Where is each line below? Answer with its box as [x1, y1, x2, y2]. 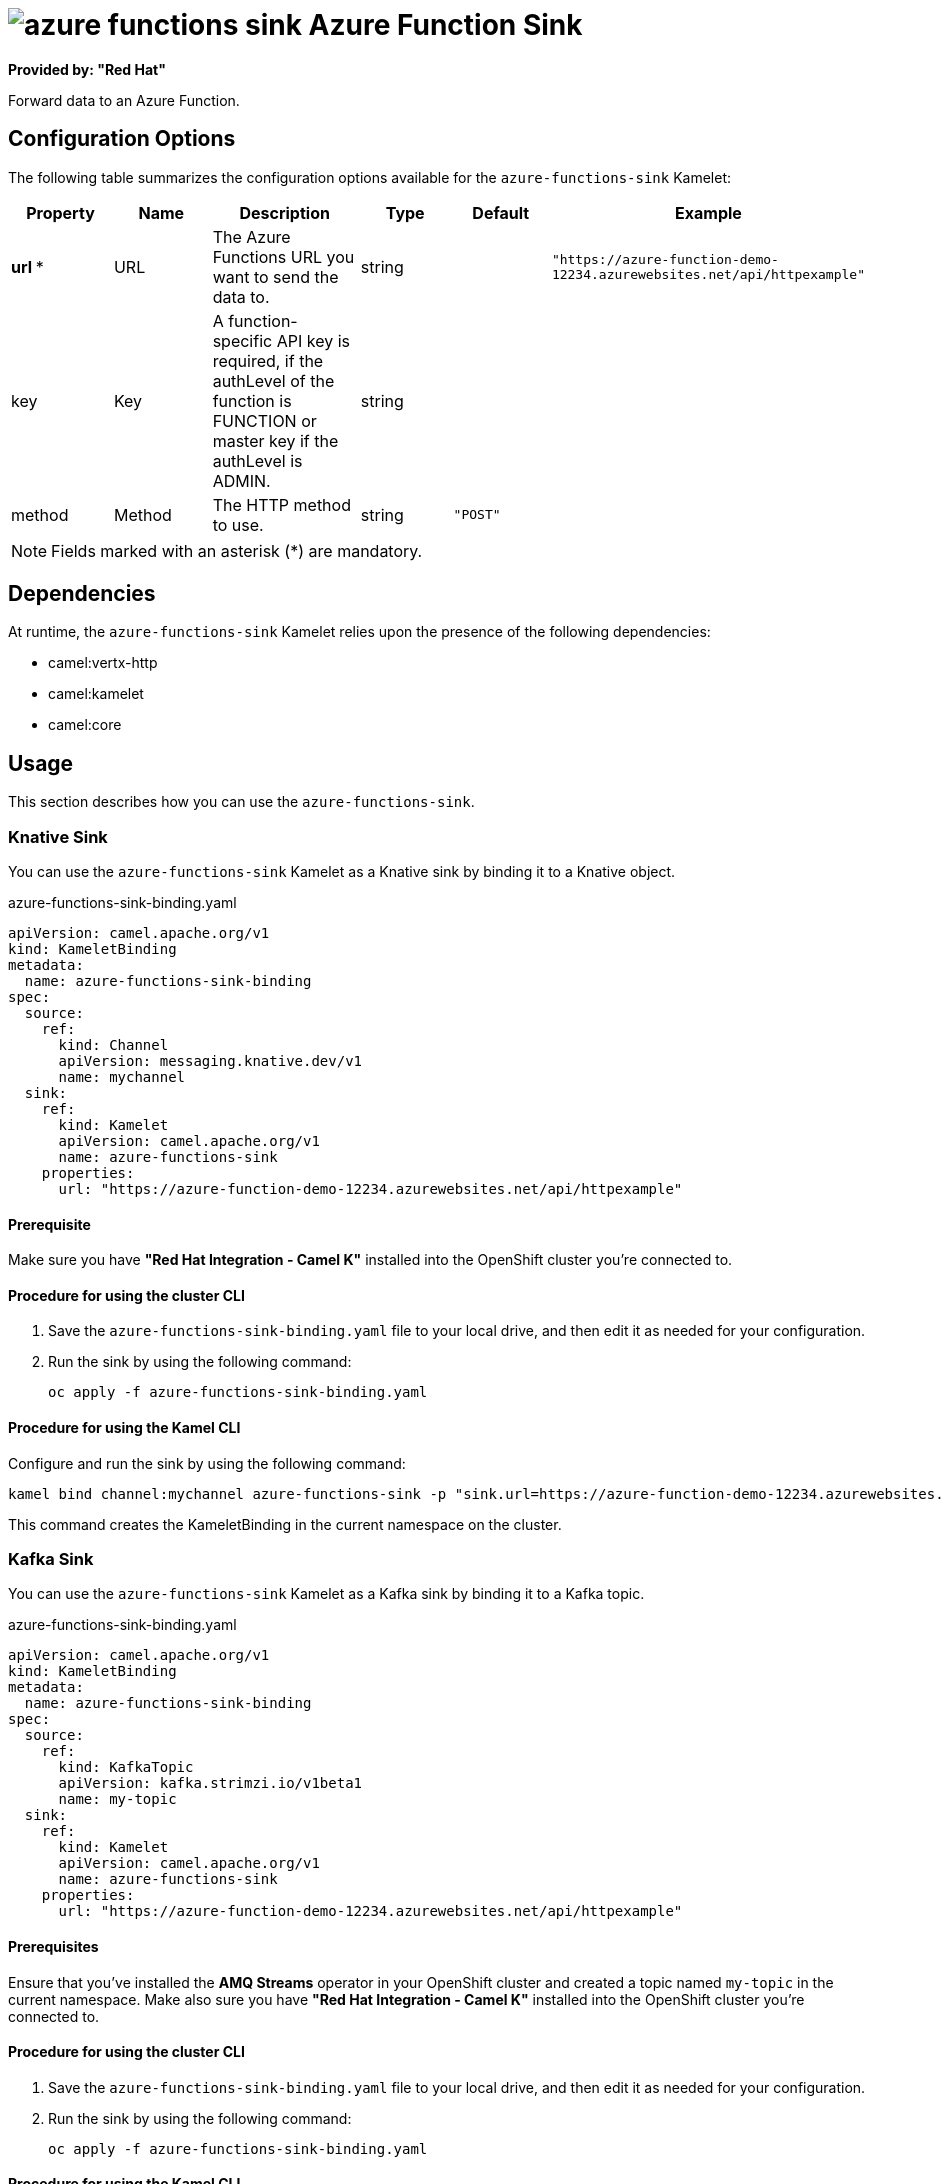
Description [239, 202, 330, 223]
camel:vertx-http [48, 654, 158, 672]
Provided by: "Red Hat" [8, 60, 166, 78]
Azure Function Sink [308, 8, 583, 42]
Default [472, 202, 530, 223]
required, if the [212, 350, 324, 371]
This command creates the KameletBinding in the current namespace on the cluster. [8, 1515, 562, 1533]
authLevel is [212, 450, 303, 471]
